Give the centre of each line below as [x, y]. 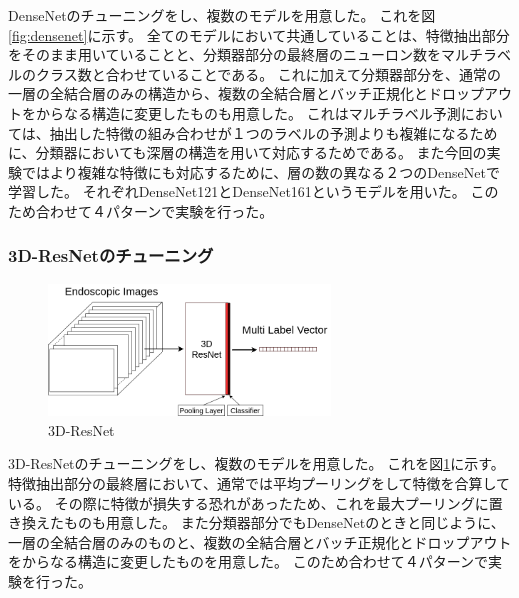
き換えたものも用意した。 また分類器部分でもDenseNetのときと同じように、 [256, 522]
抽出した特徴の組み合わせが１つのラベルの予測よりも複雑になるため [273, 132]
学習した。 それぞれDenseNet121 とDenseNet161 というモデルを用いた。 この [253, 191]
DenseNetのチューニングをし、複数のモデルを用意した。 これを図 [222, 15]
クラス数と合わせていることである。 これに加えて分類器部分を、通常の [268, 73]
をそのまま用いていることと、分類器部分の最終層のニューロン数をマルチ [246, 54]
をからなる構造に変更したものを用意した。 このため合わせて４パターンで [248, 561]
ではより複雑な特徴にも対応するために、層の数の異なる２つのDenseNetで [260, 171]
